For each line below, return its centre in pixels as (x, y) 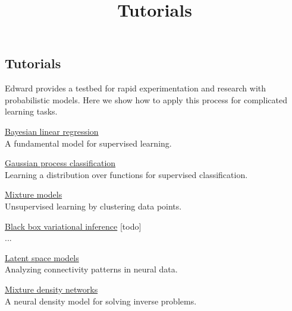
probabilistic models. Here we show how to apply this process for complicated (146, 99)
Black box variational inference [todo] (73, 226)
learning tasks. (31, 111)
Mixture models (34, 194)
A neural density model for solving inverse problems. (101, 301)
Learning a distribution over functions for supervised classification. (126, 174)
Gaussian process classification (60, 163)
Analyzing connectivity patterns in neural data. (91, 269)
